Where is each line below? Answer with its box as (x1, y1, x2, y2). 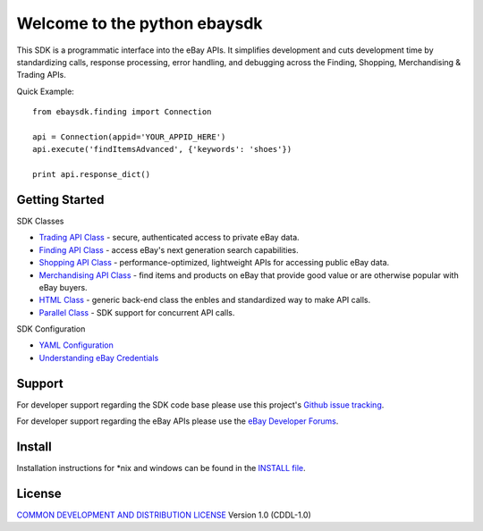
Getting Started (16, 192, 105, 207)
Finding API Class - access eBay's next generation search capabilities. (38, 244, 299, 255)
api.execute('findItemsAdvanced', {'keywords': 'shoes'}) (32, 144, 292, 155)
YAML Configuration (38, 340, 114, 350)
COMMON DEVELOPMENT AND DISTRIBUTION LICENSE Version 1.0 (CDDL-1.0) (16, 510, 312, 520)
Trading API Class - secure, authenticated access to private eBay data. (38, 232, 300, 243)
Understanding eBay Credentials (38, 352, 159, 363)
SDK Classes (16, 215, 64, 226)
